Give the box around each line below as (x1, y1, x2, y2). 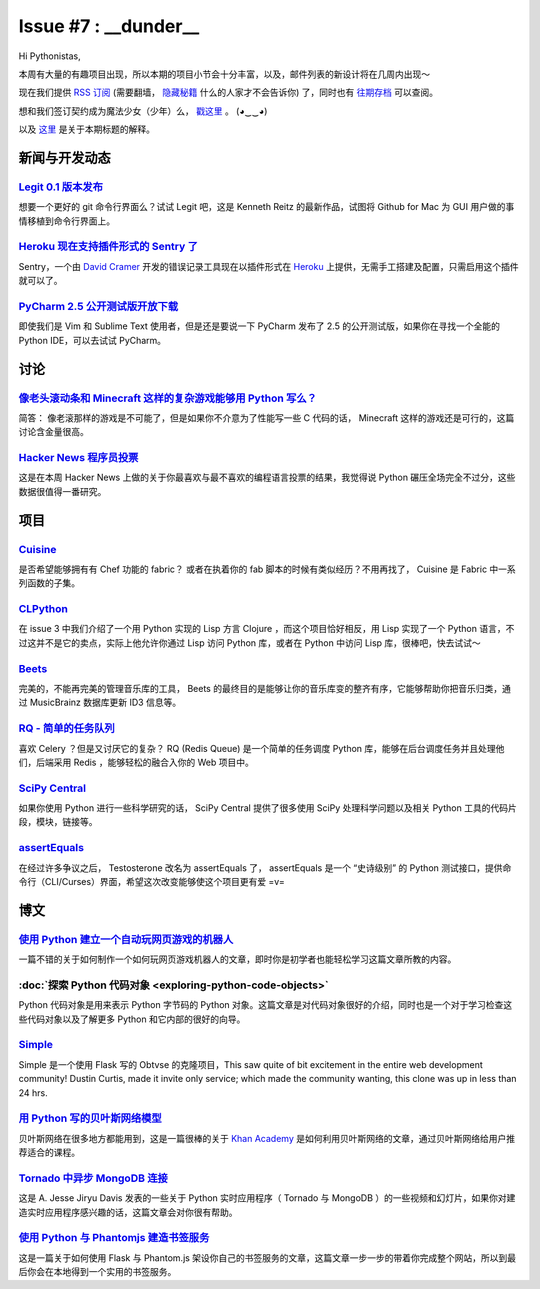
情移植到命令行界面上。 (18, 215, 115, 227)
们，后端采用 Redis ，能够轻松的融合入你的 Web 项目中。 (18, 756, 254, 768)
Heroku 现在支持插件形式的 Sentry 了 (18, 240, 199, 254)
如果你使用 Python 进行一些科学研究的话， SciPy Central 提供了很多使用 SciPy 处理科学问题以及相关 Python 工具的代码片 (18, 802, 517, 814)
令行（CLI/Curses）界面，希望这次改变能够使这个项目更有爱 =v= (18, 876, 285, 887)
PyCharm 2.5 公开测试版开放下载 (18, 299, 179, 313)
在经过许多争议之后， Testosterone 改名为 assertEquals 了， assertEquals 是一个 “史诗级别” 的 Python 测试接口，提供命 (18, 861, 512, 874)
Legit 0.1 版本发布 (18, 180, 104, 194)
